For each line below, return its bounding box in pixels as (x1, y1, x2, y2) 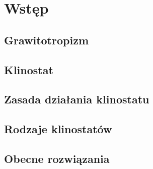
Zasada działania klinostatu (4, 91, 149, 107)
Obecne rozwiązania (4, 150, 110, 166)
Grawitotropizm (4, 32, 89, 47)
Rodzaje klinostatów (4, 121, 112, 137)
